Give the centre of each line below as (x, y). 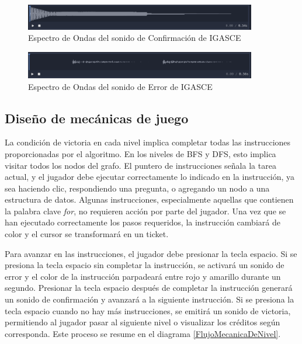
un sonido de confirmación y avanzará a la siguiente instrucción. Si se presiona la (150, 299)
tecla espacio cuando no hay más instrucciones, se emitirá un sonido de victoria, (148, 310)
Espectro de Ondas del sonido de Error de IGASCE (120, 86)
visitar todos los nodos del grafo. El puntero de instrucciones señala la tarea (140, 165)
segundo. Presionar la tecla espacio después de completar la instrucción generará (149, 288)
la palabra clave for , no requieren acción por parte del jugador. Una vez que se (145, 211)
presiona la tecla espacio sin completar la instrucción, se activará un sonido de (145, 265)
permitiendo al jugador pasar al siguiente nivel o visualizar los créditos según (143, 322)
